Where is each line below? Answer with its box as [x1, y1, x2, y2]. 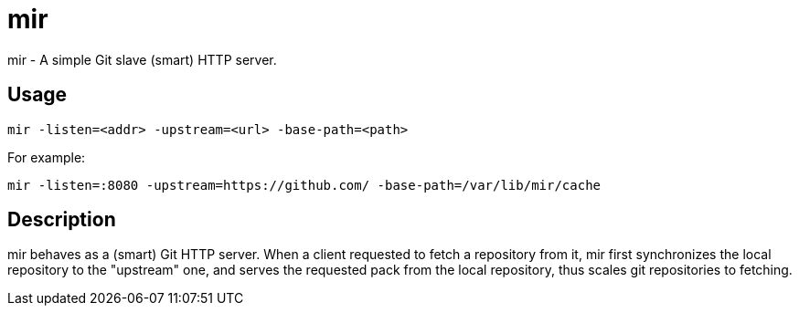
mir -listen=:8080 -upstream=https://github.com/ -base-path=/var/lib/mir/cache [7, 177, 602, 193]
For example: [7, 149, 86, 165]
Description [7, 208, 116, 232]
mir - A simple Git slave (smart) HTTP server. [7, 51, 277, 68]
